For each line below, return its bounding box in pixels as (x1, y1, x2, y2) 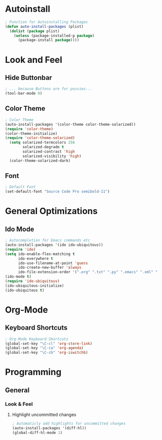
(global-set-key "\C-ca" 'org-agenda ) (5, 345, 84, 351)
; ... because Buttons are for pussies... (5, 86, 92, 91)
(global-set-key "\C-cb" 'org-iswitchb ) (5, 350, 89, 355)
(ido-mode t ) (5, 274, 32, 279)
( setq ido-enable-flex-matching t (5, 251, 75, 257)
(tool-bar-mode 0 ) (5, 91, 42, 96)
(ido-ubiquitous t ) (5, 288, 45, 293)
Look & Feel (5, 400, 33, 407)
